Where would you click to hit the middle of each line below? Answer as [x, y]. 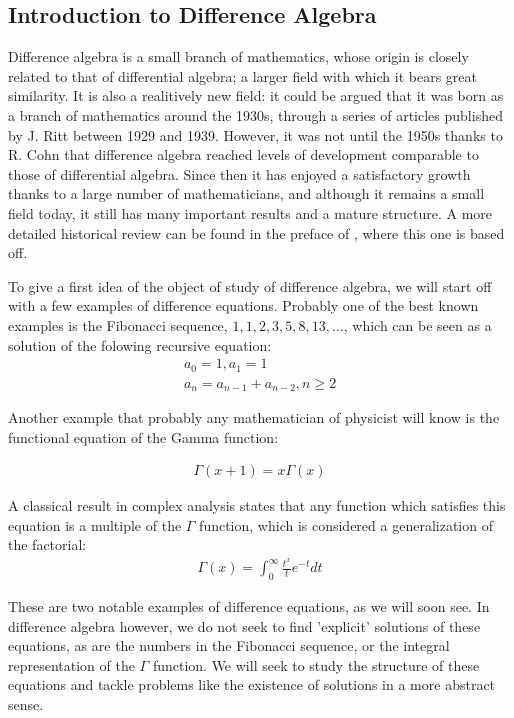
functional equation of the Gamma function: [143, 436]
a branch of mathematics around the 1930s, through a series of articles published [255, 114]
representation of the [71, 664]
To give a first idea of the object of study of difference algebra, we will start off [250, 285]
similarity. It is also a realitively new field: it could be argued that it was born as [256, 95]
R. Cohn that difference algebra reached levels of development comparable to [243, 154]
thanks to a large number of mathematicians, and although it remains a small [246, 193]
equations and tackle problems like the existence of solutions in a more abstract [252, 684]
